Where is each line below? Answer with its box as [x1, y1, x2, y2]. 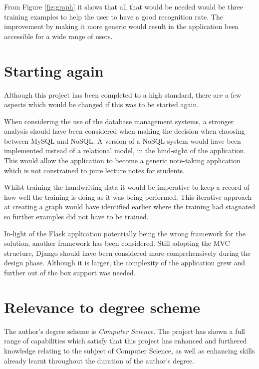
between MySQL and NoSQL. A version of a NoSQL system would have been [4, 135, 241, 146]
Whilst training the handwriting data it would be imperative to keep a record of [4, 182, 250, 192]
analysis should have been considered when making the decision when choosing [4, 126, 245, 136]
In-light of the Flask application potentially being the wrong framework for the [4, 228, 246, 238]
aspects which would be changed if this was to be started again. [4, 99, 199, 110]
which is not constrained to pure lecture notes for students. [4, 165, 185, 175]
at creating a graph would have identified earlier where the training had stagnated [4, 201, 256, 212]
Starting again [4, 60, 104, 81]
